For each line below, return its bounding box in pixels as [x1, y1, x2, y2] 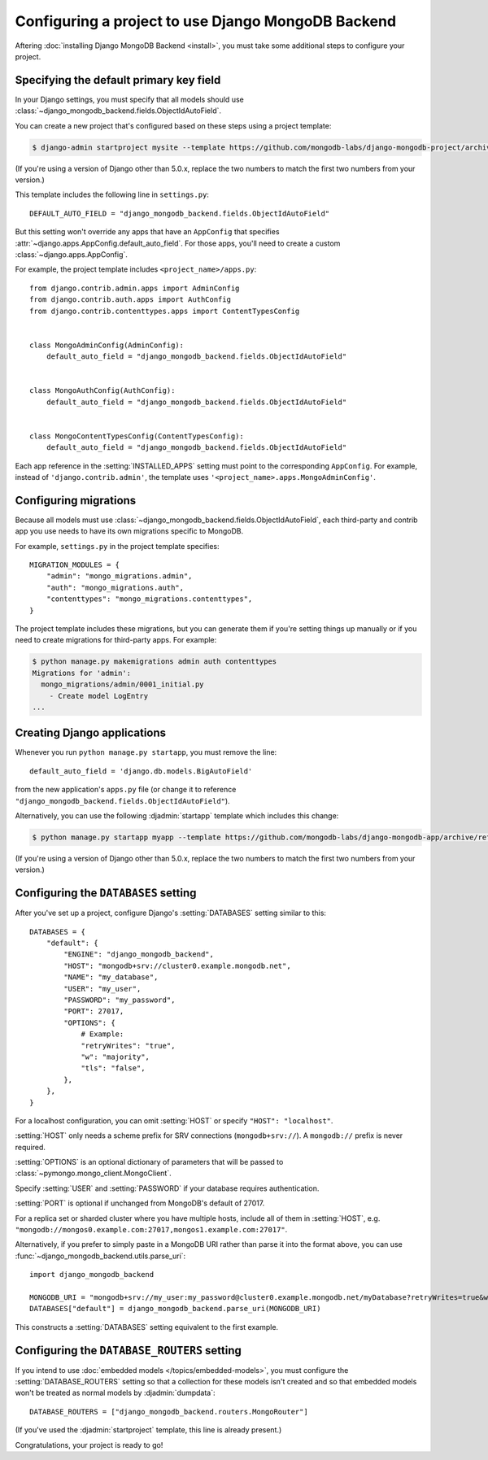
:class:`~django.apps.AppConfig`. [15, 249, 128, 259]
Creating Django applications [15, 726, 167, 740]
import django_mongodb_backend [29, 1270, 155, 1279]
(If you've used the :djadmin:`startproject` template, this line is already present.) [15, 1425, 282, 1435]
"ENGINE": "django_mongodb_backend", [63, 950, 215, 959]
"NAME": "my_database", [63, 973, 159, 982]
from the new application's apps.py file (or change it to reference [15, 785, 237, 795]
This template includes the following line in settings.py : [15, 190, 209, 199]
